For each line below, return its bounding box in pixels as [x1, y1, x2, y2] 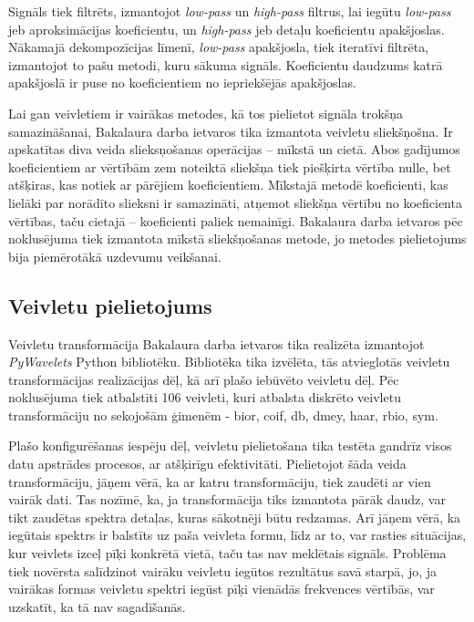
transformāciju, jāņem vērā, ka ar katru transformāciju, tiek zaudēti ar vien [8, 472, 431, 491]
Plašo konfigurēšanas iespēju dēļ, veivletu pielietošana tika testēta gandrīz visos [8, 436, 452, 455]
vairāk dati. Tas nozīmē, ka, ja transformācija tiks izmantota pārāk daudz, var [8, 490, 446, 509]
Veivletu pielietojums [8, 291, 212, 319]
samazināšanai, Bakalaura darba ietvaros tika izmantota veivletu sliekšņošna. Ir [8, 121, 453, 140]
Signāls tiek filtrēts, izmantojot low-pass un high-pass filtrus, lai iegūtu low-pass [8, 2, 451, 20]
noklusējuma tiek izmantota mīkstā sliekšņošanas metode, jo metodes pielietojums [8, 229, 467, 248]
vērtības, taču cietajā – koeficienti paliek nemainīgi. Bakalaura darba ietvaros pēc [8, 211, 463, 230]
